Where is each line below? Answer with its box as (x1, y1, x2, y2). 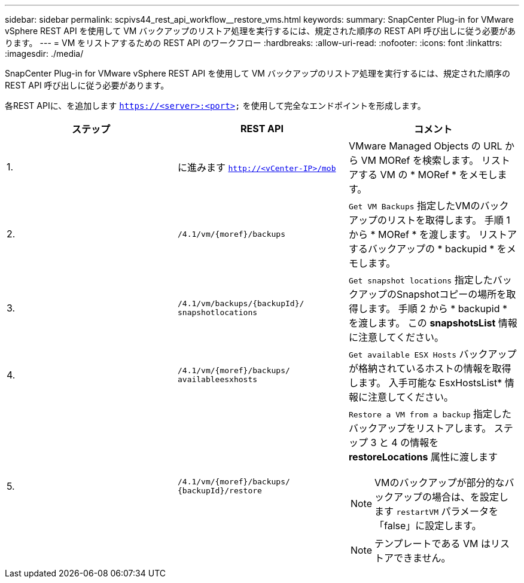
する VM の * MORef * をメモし (358, 169, 498, 181)
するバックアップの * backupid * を (348, 243, 507, 255)
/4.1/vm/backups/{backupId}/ (177, 299, 304, 308)
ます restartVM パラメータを (374, 505, 499, 517)
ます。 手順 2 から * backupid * (367, 303, 507, 315)
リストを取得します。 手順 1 (386, 214, 510, 226)
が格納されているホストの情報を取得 (348, 362, 511, 374)
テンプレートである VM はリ (374, 538, 500, 550)
